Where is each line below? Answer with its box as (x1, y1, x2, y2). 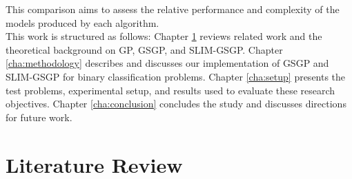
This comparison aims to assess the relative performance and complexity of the (6, 2, 340, 16)
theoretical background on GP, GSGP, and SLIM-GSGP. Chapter (6, 42, 283, 56)
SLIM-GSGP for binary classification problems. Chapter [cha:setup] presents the (6, 69, 346, 83)
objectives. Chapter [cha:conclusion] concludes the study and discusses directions (6, 96, 346, 111)
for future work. (6, 109, 72, 124)
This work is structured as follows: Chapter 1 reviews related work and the (6, 29, 322, 43)
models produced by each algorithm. (6, 15, 159, 30)
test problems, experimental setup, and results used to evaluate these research (6, 83, 335, 97)
